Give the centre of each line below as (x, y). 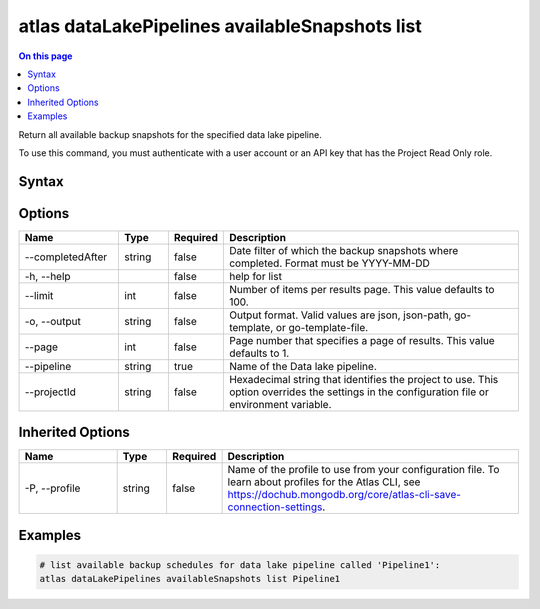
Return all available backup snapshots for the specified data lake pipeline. (170, 134)
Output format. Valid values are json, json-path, (340, 315)
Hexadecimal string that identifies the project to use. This (363, 379)
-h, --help (47, 276)
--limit (39, 295)
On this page (45, 56)
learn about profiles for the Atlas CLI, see (324, 482)
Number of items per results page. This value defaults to (361, 289)
